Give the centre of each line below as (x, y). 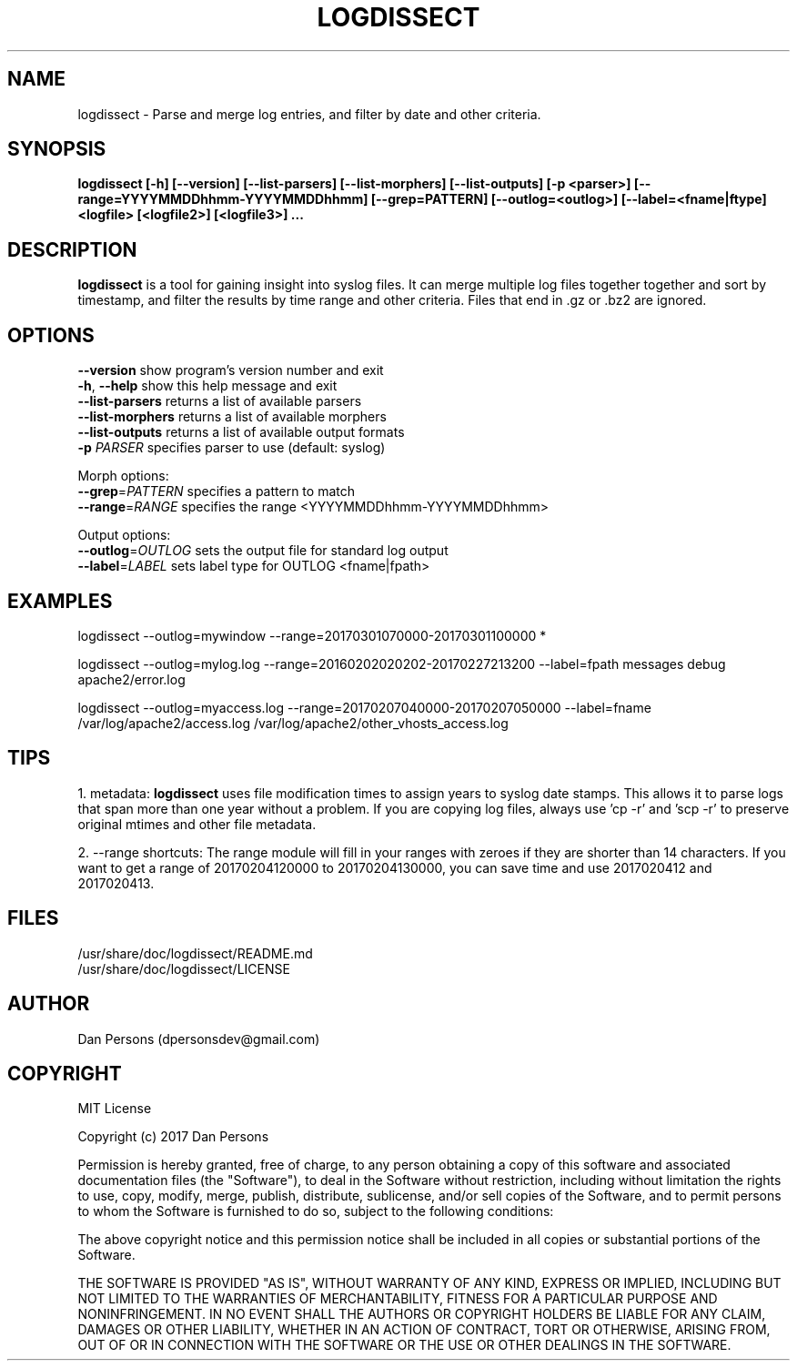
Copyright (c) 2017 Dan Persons (173, 1137)
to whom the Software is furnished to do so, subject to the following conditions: (316, 1211)
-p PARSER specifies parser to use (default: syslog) (232, 448)
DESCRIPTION (72, 249)
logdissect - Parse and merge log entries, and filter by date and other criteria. (309, 114)
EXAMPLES (60, 601)
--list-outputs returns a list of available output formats (241, 432)
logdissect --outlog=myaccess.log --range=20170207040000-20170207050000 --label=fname (364, 707)
